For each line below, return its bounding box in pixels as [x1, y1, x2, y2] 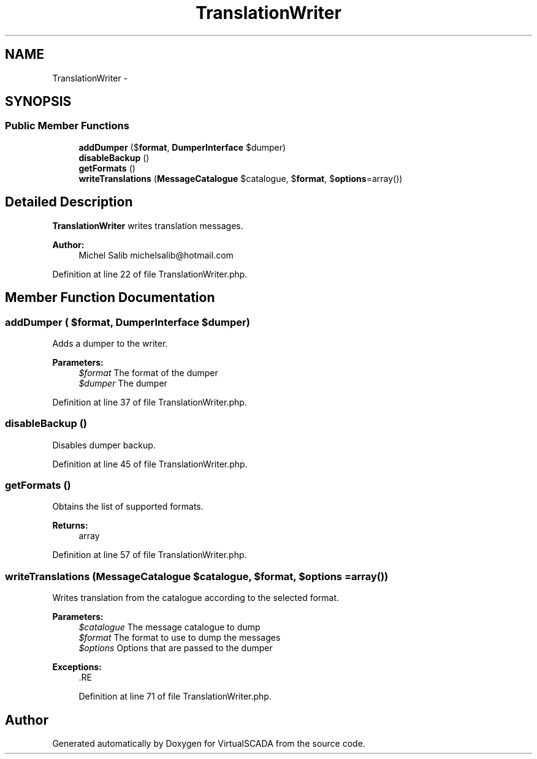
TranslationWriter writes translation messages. [52, 220, 243, 231]
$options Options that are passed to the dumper [78, 643, 273, 654]
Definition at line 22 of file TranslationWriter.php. [52, 268, 248, 279]
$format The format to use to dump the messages [78, 632, 281, 643]
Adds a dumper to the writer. [52, 338, 168, 349]
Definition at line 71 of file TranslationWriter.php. [78, 691, 272, 702]
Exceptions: [52, 662, 102, 673]
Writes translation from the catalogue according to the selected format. [52, 592, 340, 603]
